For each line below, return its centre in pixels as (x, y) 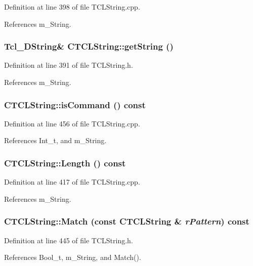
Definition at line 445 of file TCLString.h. (69, 240)
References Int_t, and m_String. (55, 140)
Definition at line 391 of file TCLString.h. (69, 65)
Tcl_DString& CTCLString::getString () (89, 46)
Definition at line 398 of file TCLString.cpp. (72, 7)
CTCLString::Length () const (65, 163)
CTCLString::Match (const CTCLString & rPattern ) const (127, 221)
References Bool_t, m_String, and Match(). (73, 257)
